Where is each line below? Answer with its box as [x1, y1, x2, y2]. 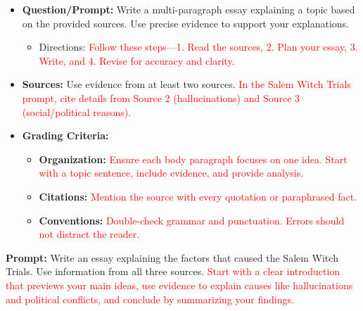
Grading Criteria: [22, 128, 109, 143]
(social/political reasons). [22, 104, 132, 119]
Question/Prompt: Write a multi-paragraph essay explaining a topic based [22, 2, 355, 16]
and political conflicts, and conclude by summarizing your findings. [6, 291, 294, 306]
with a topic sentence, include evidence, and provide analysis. [39, 165, 304, 180]
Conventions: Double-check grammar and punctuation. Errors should [39, 212, 345, 227]
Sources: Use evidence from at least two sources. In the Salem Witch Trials [22, 77, 351, 91]
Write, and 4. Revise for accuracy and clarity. [39, 53, 235, 68]
